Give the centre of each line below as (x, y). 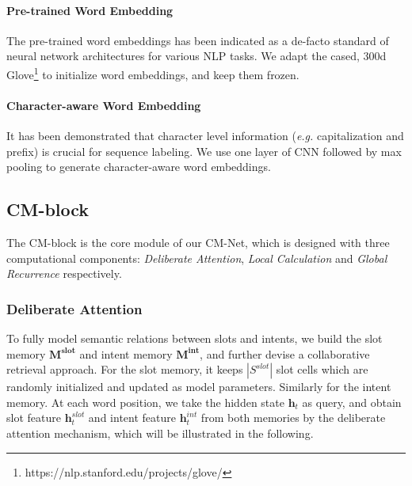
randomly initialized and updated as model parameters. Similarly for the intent (199, 387)
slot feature (34, 418)
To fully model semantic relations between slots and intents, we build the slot (195, 338)
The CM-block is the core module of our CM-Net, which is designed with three (198, 243)
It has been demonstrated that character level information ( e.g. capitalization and (205, 136)
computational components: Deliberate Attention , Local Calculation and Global (197, 258)
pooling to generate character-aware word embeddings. (139, 167)
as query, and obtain (352, 402)
